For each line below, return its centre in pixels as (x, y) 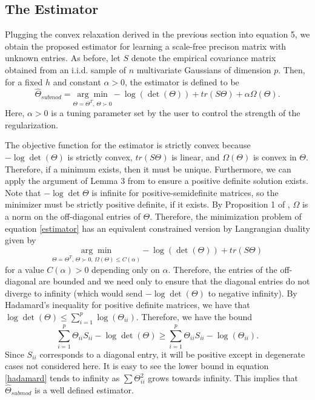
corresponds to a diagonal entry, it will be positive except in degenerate (172, 354)
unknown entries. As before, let (63, 58)
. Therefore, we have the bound (194, 316)
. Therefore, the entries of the (223, 269)
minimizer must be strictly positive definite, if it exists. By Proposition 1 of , (148, 204)
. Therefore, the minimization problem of (226, 216)
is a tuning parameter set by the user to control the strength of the (176, 113)
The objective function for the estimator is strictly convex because (128, 145)
